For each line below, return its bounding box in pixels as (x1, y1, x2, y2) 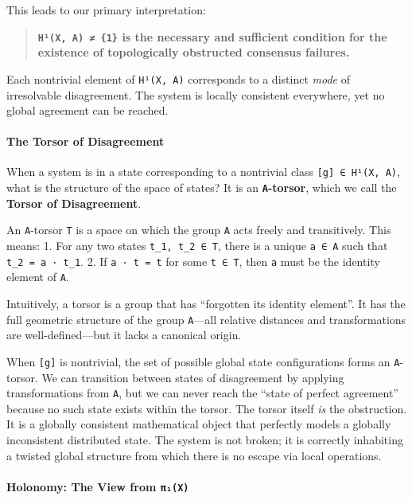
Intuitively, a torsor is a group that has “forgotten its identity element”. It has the (6, 295, 406, 312)
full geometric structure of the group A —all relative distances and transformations (6, 311, 406, 327)
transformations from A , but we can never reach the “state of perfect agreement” (6, 385, 398, 401)
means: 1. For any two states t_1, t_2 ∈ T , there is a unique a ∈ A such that (6, 237, 388, 254)
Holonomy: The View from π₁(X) (6, 478, 189, 494)
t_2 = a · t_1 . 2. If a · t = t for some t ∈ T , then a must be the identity (6, 252, 380, 269)
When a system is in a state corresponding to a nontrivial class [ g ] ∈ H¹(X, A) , (6, 163, 400, 180)
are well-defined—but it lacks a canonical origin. (6, 326, 242, 343)
